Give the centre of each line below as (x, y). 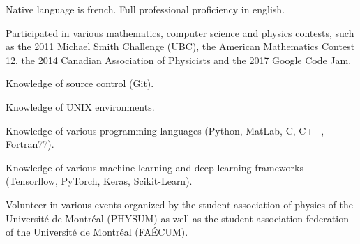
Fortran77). (30, 144)
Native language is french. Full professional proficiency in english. (145, 9)
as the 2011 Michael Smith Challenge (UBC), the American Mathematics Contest (180, 46)
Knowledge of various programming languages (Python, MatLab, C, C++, (165, 130)
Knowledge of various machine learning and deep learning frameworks (155, 167)
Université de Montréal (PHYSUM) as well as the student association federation (177, 218)
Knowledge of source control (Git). (80, 83)
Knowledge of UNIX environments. (80, 106)
